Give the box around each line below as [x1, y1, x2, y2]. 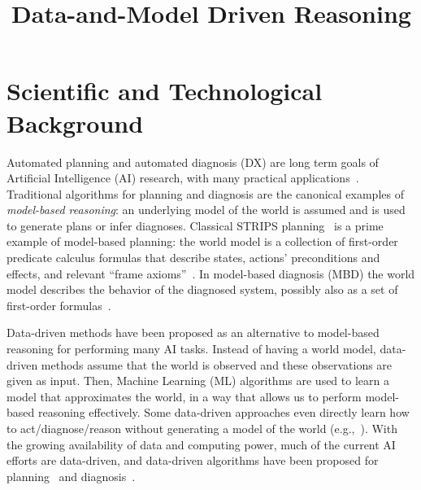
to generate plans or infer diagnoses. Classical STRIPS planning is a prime [7, 217, 384, 234]
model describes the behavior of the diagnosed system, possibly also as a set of [7, 281, 398, 298]
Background [7, 106, 144, 139]
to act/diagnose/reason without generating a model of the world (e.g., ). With [7, 420, 397, 436]
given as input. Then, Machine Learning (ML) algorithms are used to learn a [7, 372, 389, 389]
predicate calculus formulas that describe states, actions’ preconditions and [7, 249, 380, 266]
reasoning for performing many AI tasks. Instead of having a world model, [7, 340, 376, 357]
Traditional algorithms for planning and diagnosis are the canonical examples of [7, 185, 404, 202]
